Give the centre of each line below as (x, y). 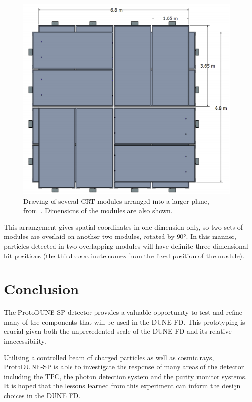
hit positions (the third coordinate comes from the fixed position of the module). (124, 255)
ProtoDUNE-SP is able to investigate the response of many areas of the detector (124, 367)
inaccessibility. (25, 341)
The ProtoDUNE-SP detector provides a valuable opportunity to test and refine (123, 312)
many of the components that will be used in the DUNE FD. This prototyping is (125, 321)
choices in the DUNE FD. (42, 395)
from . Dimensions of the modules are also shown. (98, 210)
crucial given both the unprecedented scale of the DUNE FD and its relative (118, 331)
